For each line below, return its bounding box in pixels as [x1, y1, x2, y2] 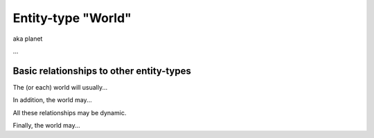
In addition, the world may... [12, 96, 93, 104]
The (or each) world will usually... [12, 83, 108, 91]
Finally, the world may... [12, 121, 81, 130]
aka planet [12, 34, 43, 43]
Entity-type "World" [12, 10, 132, 26]
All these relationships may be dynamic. [12, 108, 127, 117]
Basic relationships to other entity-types [12, 65, 192, 77]
